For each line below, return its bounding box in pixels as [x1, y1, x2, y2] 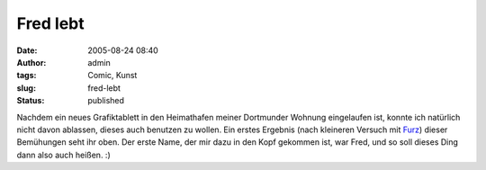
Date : [16, 45, 38, 56]
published [87, 95, 125, 106]
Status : [16, 95, 45, 106]
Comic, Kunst [87, 70, 138, 81]
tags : [16, 70, 37, 81]
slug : [16, 82, 36, 94]
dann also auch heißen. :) [16, 149, 112, 160]
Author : [16, 57, 47, 67]
